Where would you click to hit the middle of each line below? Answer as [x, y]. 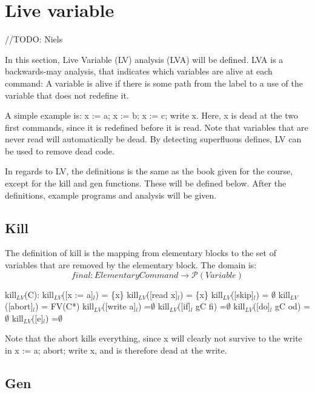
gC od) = [292, 306]
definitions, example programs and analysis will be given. [111, 195]
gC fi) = [211, 306]
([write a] [119, 306]
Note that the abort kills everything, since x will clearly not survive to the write [154, 338]
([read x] [162, 294]
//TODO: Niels [34, 39]
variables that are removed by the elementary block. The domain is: [131, 265]
